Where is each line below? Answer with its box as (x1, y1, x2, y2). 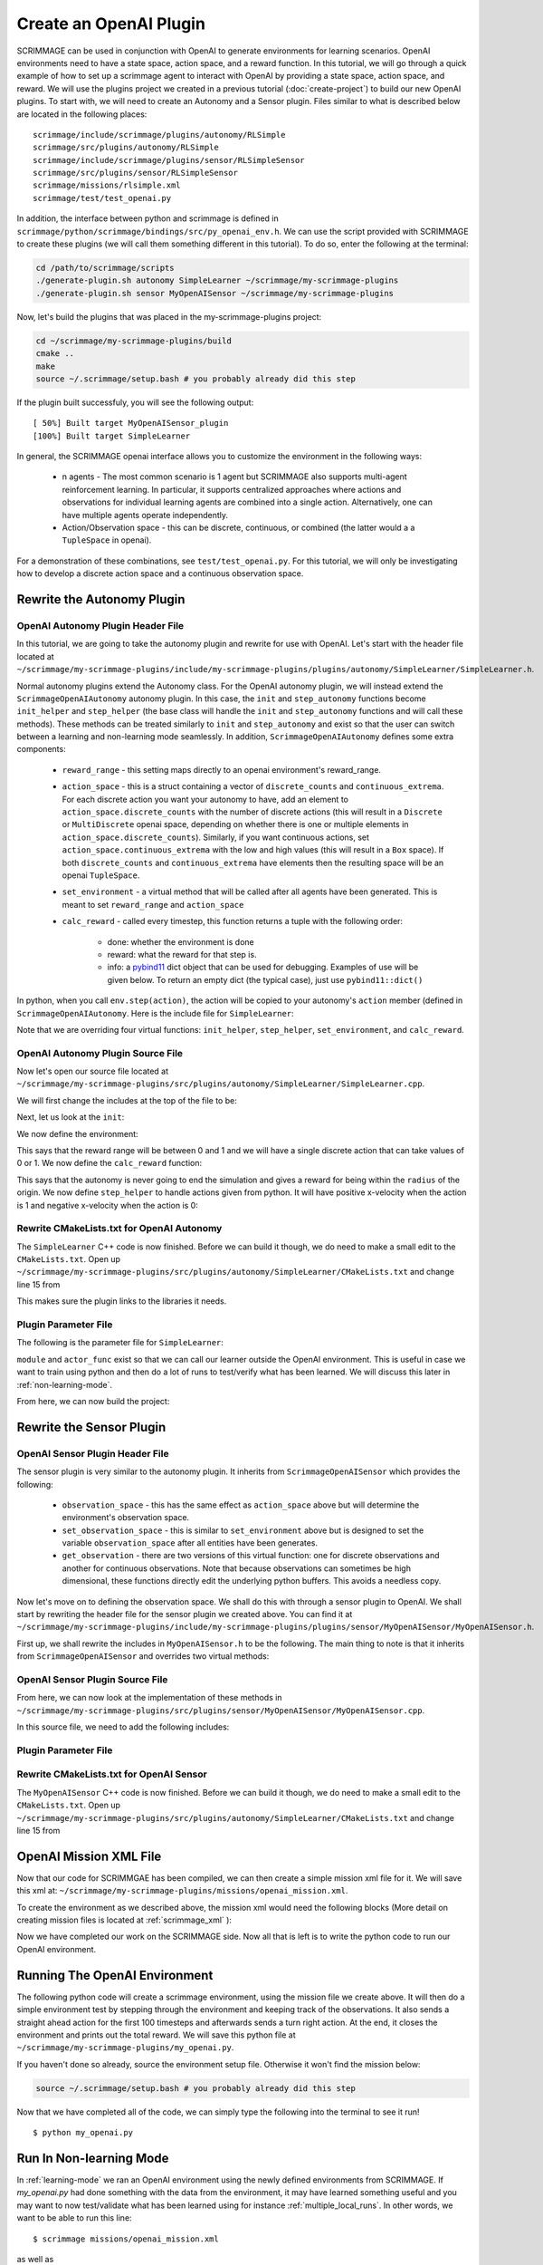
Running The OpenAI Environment (16, 1967, 214, 1983)
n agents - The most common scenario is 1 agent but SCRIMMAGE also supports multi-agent (62, 471, 407, 482)
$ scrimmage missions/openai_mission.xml (33, 2233, 219, 2244)
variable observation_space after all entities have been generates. (62, 1537, 319, 1548)
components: (16, 744, 67, 755)
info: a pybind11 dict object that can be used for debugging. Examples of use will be (107, 961, 419, 973)
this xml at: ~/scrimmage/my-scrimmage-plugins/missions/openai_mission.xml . (16, 1885, 348, 1896)
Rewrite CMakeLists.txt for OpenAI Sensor (16, 1768, 207, 1780)
